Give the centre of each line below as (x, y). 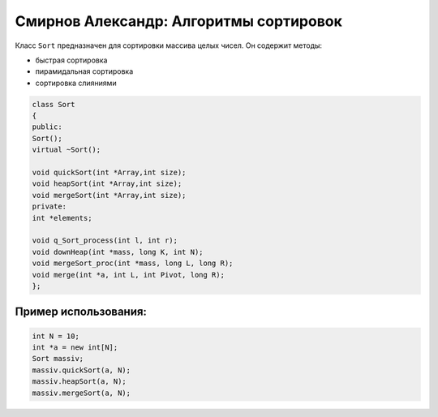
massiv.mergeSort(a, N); (82, 393)
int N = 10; (56, 336)
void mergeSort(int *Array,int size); (109, 195)
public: (47, 127)
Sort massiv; (58, 359)
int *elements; (62, 218)
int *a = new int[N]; (75, 347)
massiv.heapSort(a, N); (79, 382)
